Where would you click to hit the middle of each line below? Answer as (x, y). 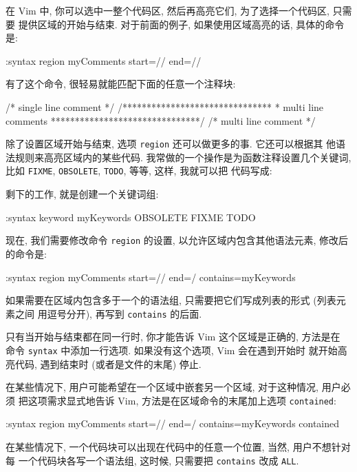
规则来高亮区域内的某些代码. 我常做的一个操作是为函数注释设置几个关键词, (183, 157)
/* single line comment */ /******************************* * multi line (165, 106)
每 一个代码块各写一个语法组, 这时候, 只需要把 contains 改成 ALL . (152, 460)
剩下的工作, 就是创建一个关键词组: (82, 194)
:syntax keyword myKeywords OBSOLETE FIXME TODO (131, 217)
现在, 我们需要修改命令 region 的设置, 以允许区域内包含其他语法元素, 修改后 (177, 240)
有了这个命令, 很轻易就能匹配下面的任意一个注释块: (121, 84)
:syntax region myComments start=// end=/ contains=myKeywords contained (173, 423)
